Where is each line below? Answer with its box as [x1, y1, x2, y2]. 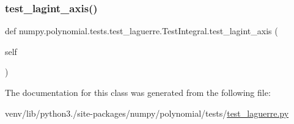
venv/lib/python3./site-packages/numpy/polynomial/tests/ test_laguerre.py [5, 106, 289, 119]
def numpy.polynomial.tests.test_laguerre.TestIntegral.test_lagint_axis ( [5, 24, 278, 37]
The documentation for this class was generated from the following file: [5, 86, 271, 98]
